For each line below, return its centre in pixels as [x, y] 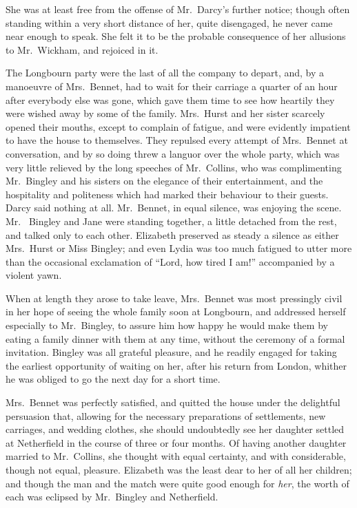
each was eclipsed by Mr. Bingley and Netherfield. [112, 497]
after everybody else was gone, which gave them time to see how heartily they [170, 99]
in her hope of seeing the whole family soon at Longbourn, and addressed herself [176, 311]
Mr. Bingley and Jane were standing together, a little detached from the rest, [171, 221]
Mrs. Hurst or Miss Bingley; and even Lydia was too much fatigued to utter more [179, 248]
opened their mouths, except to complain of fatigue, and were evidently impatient [178, 126]
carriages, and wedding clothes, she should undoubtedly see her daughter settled [175, 429]
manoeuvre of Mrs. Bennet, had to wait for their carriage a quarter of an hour [172, 86]
